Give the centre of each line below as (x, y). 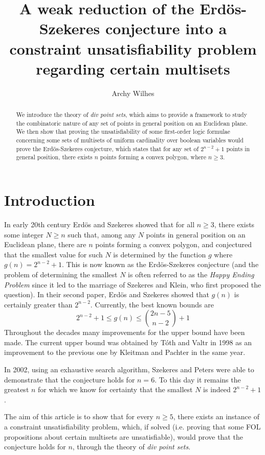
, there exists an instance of (216, 416)
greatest (17, 389)
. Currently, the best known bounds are (152, 304)
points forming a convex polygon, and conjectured (174, 244)
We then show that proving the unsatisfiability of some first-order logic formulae (123, 131)
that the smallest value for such (53, 254)
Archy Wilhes (133, 93)
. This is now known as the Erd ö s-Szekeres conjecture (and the (160, 264)
